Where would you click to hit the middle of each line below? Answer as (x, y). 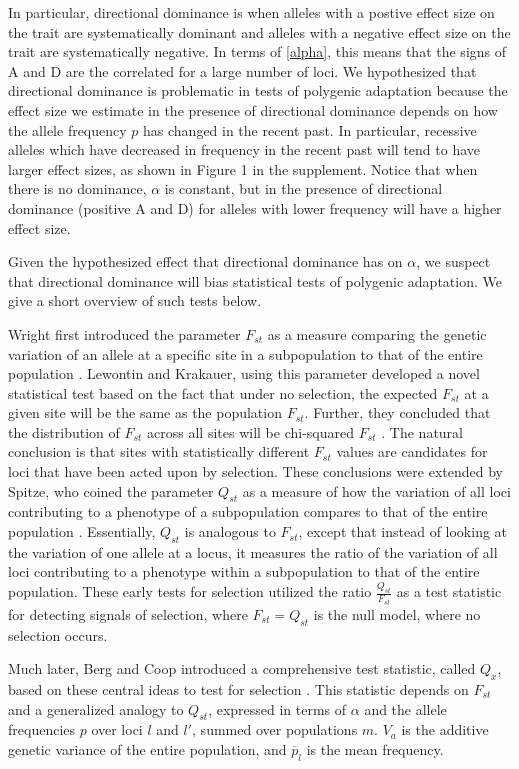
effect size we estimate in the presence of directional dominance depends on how (253, 109)
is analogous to (230, 531)
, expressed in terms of (277, 708)
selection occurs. (58, 634)
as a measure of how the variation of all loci (376, 490)
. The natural (422, 431)
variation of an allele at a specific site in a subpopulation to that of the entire (245, 353)
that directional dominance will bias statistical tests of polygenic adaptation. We (255, 280)
